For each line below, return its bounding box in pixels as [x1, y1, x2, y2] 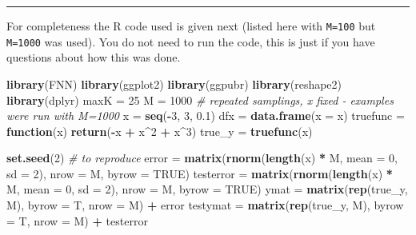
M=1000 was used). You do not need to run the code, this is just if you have [6, 33, 375, 50]
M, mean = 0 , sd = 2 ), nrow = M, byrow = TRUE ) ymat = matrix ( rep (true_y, [6, 181, 408, 197]
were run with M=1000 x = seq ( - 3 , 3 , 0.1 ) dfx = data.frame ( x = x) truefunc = [6, 107, 405, 124]
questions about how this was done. [6, 49, 181, 66]
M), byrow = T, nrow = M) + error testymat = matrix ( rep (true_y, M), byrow [6, 197, 404, 213]
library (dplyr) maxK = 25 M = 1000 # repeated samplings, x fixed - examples [6, 91, 394, 108]
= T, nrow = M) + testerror [6, 212, 148, 229]
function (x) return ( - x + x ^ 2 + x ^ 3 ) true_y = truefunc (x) [6, 122, 313, 139]
